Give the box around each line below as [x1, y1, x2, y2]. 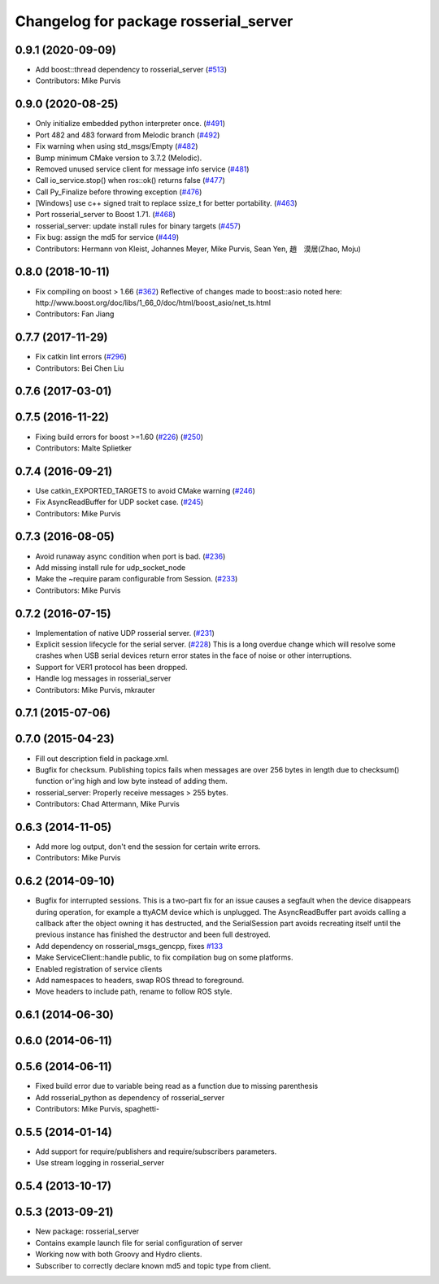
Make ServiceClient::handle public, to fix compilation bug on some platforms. [35, 952, 293, 963]
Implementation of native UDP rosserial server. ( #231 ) [35, 628, 215, 638]
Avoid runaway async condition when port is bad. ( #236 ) [35, 551, 226, 561]
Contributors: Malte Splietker [35, 443, 133, 453]
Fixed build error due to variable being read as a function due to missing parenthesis [35, 1082, 319, 1091]
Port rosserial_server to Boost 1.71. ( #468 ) [35, 210, 176, 220]
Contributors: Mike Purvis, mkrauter [35, 685, 155, 694]
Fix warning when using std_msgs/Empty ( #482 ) [35, 141, 198, 151]
